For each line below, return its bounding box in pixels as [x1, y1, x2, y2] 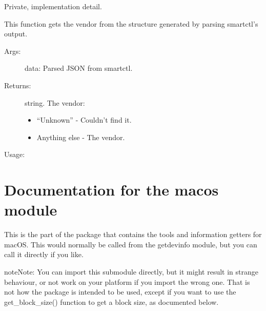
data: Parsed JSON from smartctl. [25, 63, 133, 73]
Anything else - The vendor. [36, 131, 125, 142]
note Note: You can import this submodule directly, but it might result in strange [4, 266, 258, 277]
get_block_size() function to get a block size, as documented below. [4, 296, 219, 307]
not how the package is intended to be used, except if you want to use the [4, 286, 236, 297]
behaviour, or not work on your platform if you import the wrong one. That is [4, 276, 250, 287]
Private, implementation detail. [4, 1, 102, 11]
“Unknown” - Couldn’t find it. [36, 114, 132, 125]
